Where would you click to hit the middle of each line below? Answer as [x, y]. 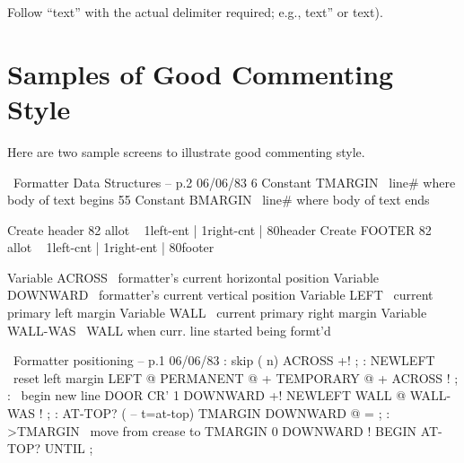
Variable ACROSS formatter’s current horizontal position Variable [193, 277]
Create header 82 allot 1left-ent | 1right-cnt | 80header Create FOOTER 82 [219, 229]
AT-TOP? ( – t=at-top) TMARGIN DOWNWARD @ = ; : [226, 413]
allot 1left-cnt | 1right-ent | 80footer [111, 247]
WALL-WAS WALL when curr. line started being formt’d [169, 330]
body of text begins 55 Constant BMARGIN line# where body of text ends [219, 200]
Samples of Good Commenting [201, 73]
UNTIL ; [69, 448]
